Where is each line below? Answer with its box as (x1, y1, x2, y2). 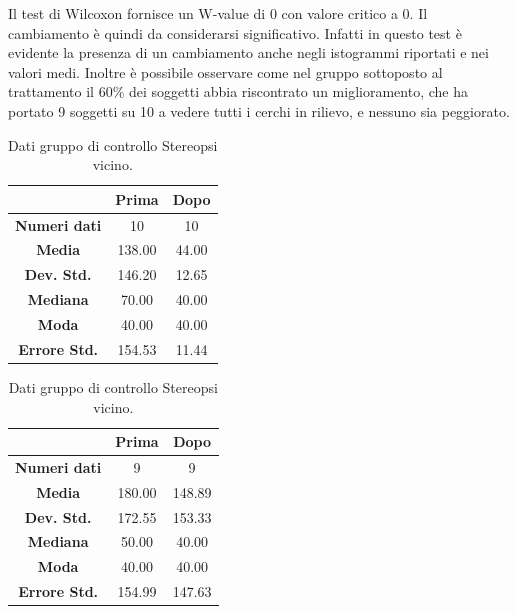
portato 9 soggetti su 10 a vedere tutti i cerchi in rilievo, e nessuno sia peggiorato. (8, 100, 510, 121)
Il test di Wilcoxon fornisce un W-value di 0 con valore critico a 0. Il (8, 3, 428, 23)
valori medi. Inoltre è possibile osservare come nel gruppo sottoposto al (8, 61, 443, 82)
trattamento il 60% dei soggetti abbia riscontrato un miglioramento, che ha (8, 81, 468, 102)
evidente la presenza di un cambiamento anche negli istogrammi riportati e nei (8, 42, 489, 63)
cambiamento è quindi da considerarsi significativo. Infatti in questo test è (8, 22, 462, 43)
